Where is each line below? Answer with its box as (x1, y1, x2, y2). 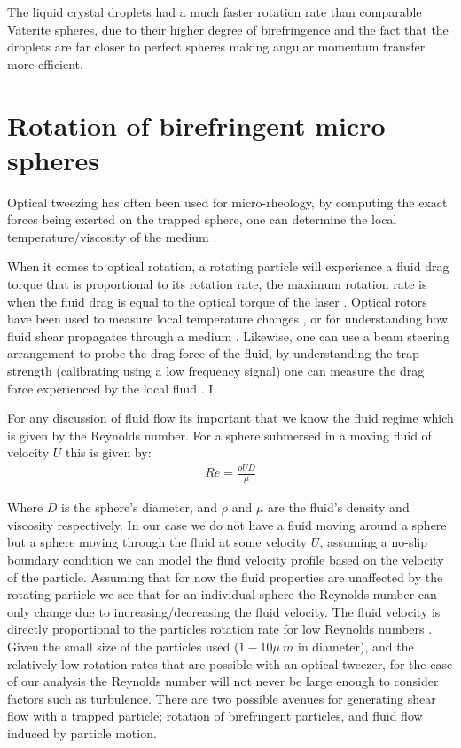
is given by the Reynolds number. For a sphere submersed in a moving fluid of (7, 425, 432, 444)
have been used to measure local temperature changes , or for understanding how (7, 309, 449, 328)
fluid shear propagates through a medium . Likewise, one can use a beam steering (7, 326, 449, 345)
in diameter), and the (297, 636, 414, 655)
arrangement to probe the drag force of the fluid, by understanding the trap (7, 344, 419, 362)
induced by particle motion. (7, 723, 157, 742)
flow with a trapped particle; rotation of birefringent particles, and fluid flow (7, 706, 423, 725)
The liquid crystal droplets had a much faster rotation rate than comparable (7, 3, 422, 20)
